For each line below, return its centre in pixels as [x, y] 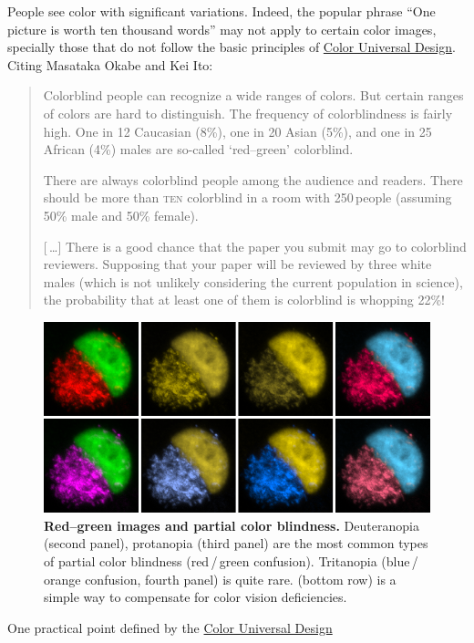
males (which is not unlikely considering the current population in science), [253, 281]
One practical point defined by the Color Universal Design [170, 627]
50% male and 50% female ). [121, 215]
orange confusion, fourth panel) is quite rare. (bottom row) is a [220, 579]
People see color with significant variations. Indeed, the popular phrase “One [222, 11]
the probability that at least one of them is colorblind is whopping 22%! [244, 300]
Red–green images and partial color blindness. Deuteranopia [232, 525]
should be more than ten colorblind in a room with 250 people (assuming [247, 197]
